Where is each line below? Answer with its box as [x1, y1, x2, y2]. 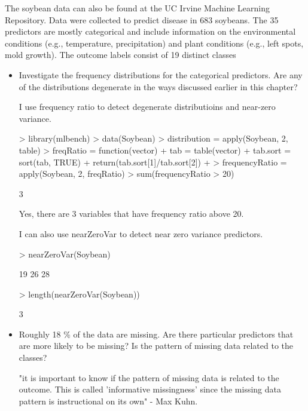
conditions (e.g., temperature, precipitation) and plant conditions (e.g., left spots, [5, 36, 304, 49]
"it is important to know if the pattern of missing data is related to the [19, 371, 279, 384]
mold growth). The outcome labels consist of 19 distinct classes [5, 48, 236, 61]
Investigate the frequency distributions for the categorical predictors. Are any [19, 68, 303, 81]
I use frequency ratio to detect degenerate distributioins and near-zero [19, 100, 276, 113]
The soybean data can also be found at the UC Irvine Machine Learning [5, 2, 270, 14]
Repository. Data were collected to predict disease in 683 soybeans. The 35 [5, 13, 279, 26]
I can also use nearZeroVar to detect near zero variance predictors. [19, 227, 263, 240]
